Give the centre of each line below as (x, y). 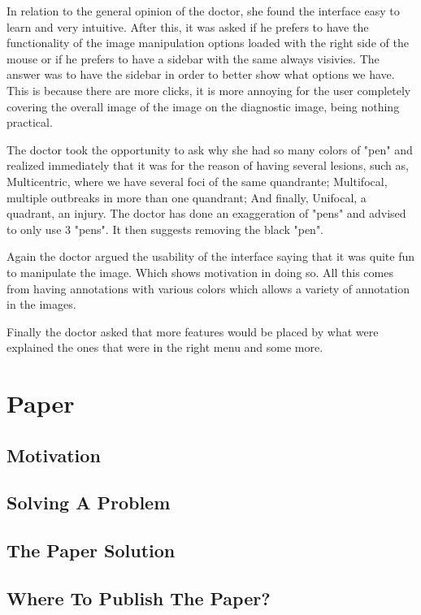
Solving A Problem (89, 502)
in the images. (41, 304)
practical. (30, 122)
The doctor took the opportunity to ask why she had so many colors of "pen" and (210, 149)
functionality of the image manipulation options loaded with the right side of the (208, 43)
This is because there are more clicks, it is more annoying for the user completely (209, 90)
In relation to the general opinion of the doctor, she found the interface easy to (203, 11)
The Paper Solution (91, 550)
